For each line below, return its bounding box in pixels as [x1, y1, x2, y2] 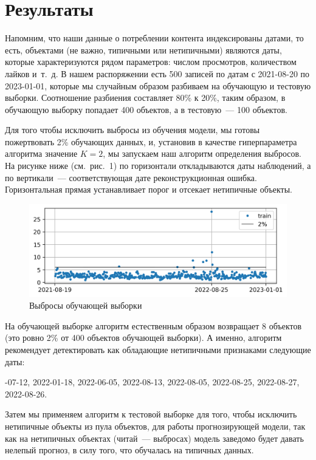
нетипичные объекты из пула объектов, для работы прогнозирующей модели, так [5, 419, 306, 432]
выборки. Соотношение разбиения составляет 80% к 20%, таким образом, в [5, 91, 286, 104]
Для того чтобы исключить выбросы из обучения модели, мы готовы [5, 123, 260, 136]
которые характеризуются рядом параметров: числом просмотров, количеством [5, 55, 297, 68]
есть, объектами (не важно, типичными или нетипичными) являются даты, [5, 43, 282, 56]
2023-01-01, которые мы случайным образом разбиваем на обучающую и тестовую [5, 79, 311, 92]
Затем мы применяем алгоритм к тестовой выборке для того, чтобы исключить [5, 408, 297, 421]
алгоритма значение [5, 147, 78, 160]
